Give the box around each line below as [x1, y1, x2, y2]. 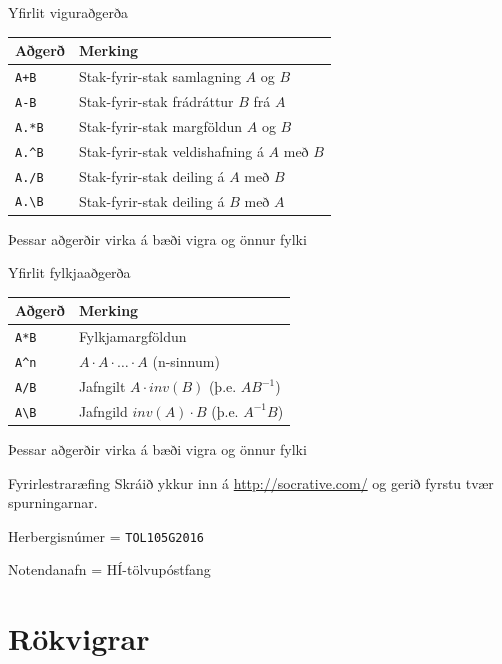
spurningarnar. [8, 492, 98, 513]
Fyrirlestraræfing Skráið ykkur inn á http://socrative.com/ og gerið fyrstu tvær [8, 472, 494, 493]
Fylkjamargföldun [78, 326, 187, 347]
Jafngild [78, 400, 128, 421]
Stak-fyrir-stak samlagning [78, 65, 241, 86]
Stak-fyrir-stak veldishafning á [78, 140, 264, 161]
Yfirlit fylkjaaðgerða [8, 262, 131, 283]
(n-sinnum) [152, 351, 220, 372]
